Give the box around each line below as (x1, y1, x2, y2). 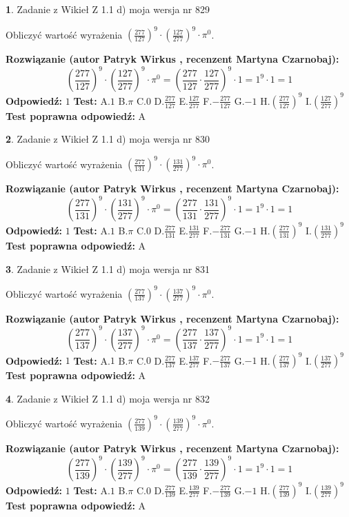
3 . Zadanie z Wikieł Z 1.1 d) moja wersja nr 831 (6, 261, 210, 276)
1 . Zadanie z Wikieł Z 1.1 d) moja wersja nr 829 (6, 2, 210, 16)
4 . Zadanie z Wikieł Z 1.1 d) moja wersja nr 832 (6, 391, 210, 405)
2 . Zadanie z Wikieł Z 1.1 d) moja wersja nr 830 (6, 132, 210, 146)
